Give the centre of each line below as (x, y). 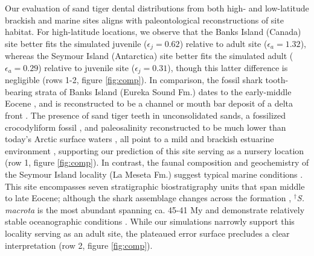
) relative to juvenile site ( (87, 67)
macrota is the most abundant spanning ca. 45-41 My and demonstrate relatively (155, 209)
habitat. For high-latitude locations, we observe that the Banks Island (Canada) (153, 32)
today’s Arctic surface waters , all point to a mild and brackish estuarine (139, 139)
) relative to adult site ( (223, 43)
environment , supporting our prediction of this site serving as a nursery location (155, 150)
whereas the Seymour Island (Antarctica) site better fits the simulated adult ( (149, 56)
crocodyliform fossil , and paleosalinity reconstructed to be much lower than (146, 127)
